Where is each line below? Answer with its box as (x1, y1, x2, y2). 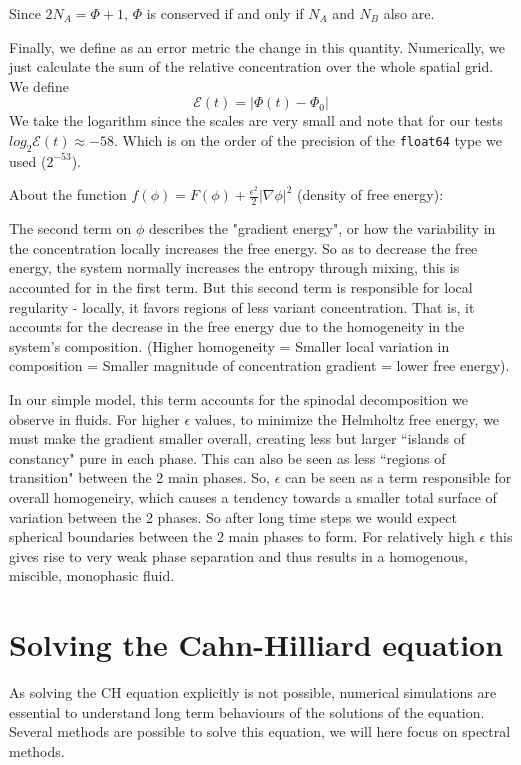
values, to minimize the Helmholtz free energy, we (194, 408, 500, 429)
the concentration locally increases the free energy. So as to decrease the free (9, 237, 478, 258)
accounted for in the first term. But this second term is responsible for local (9, 276, 473, 297)
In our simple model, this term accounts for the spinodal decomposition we (9, 388, 468, 409)
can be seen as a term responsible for (285, 467, 512, 488)
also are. (383, 3, 435, 23)
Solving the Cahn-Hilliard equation (9, 624, 504, 665)
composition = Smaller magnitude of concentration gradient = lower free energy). (9, 355, 510, 376)
